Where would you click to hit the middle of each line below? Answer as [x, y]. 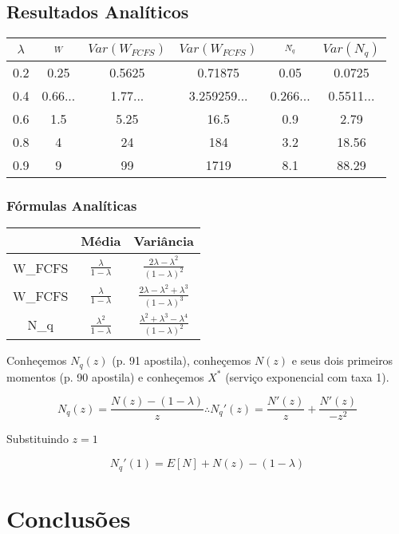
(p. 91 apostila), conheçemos [182, 360]
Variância [164, 241]
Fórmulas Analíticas [72, 206]
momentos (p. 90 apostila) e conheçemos [105, 376]
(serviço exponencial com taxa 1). [307, 376]
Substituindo [38, 439]
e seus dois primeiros [342, 360]
